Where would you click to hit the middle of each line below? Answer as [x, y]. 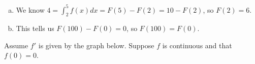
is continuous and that [197, 45]
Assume [16, 45]
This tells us [35, 28]
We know [30, 9]
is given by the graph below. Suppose [96, 45]
